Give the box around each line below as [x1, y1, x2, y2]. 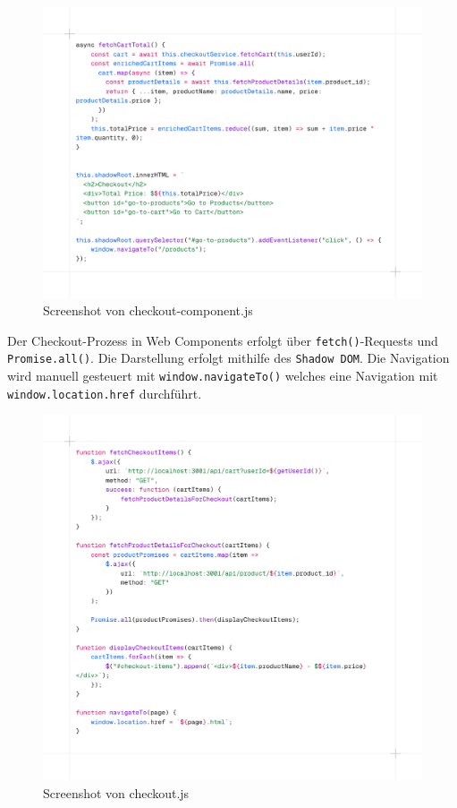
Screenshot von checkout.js [43, 783, 190, 802]
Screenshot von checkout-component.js [43, 301, 253, 320]
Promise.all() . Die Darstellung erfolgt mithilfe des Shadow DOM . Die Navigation [7, 348, 450, 367]
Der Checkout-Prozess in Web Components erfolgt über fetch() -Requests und [7, 331, 438, 349]
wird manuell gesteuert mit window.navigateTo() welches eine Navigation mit [7, 366, 438, 385]
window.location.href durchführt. [7, 383, 202, 402]
